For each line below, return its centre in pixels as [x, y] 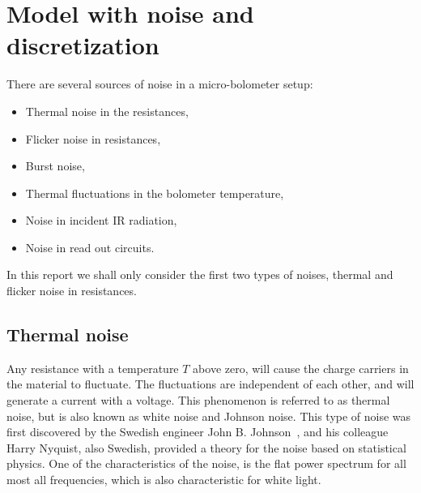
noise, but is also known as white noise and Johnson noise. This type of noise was [209, 416]
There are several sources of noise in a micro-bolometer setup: [160, 84]
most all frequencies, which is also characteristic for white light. [164, 480]
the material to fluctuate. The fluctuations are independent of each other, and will [210, 384]
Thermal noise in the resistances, [107, 111]
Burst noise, [55, 166]
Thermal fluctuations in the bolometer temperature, [155, 193]
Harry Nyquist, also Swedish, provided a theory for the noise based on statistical [206, 447]
